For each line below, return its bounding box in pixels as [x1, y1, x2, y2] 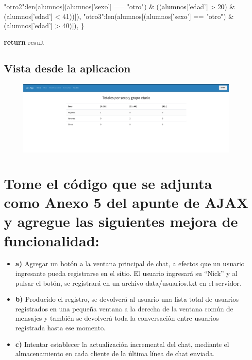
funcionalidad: [4, 230, 100, 250]
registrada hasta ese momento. [15, 323, 106, 333]
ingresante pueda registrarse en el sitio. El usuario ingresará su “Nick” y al [15, 268, 237, 278]
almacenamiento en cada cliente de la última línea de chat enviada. [15, 348, 215, 359]
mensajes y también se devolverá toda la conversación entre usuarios [15, 313, 219, 323]
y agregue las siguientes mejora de [4, 211, 238, 231]
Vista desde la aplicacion [4, 60, 131, 75]
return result [4, 36, 45, 47]
